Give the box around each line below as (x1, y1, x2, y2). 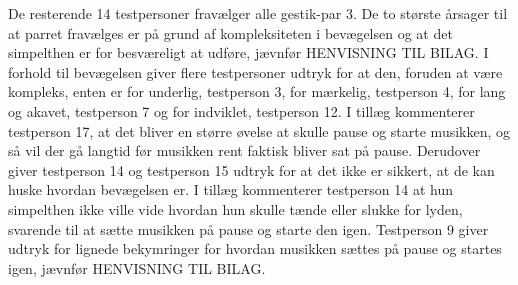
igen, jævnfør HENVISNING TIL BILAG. (8, 257, 266, 278)
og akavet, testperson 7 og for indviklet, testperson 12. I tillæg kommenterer (8, 100, 475, 121)
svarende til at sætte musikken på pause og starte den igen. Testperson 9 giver (8, 218, 489, 239)
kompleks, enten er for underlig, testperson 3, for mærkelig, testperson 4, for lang (8, 81, 506, 102)
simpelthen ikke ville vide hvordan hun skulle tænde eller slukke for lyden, (8, 198, 463, 219)
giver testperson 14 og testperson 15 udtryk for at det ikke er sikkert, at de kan (8, 159, 495, 180)
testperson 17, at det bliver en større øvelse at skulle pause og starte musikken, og (8, 120, 511, 141)
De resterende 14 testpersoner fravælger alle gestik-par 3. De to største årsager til (8, 3, 508, 23)
